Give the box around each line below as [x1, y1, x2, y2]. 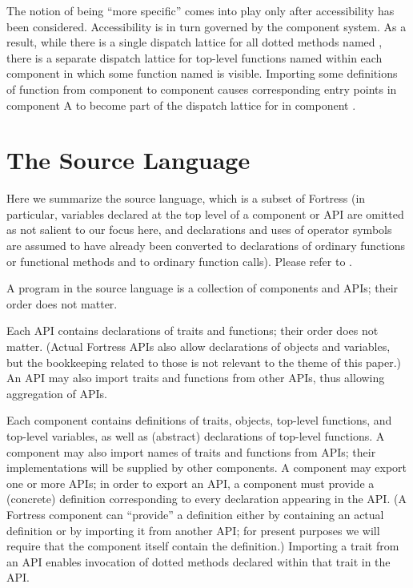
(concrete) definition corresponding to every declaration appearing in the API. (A [6, 490, 407, 507]
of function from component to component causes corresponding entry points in [6, 80, 397, 97]
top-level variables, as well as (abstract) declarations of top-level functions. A [6, 428, 385, 444]
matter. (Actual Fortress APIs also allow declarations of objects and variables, [6, 338, 391, 355]
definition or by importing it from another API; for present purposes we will [6, 522, 380, 538]
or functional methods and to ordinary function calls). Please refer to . [6, 252, 352, 269]
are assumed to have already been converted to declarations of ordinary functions [6, 237, 405, 254]
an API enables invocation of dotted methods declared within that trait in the [6, 553, 391, 570]
